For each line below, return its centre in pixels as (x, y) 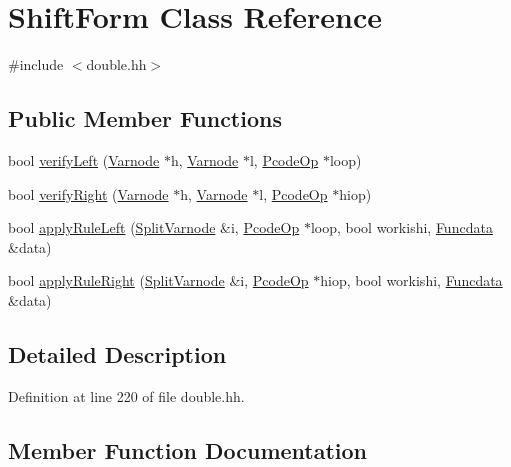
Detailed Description (117, 353)
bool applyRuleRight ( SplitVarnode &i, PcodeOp (158, 280)
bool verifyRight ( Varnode (88, 193)
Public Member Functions (145, 118)
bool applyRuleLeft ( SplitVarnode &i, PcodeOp (154, 227)
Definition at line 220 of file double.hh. (126, 395)
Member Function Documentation (188, 449)
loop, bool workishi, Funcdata (401, 227)
